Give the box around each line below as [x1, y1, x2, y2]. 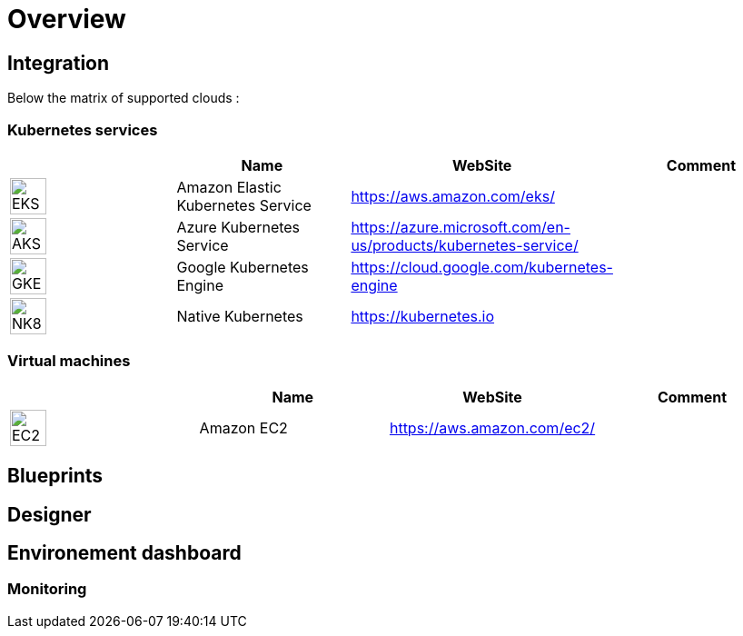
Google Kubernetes [176, 257, 309, 276]
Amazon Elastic [176, 177, 282, 196]
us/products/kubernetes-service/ [351, 235, 579, 254]
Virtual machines [7, 352, 131, 371]
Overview [7, 4, 126, 35]
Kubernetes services [7, 120, 158, 139]
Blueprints [7, 464, 104, 488]
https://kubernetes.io [351, 306, 495, 325]
